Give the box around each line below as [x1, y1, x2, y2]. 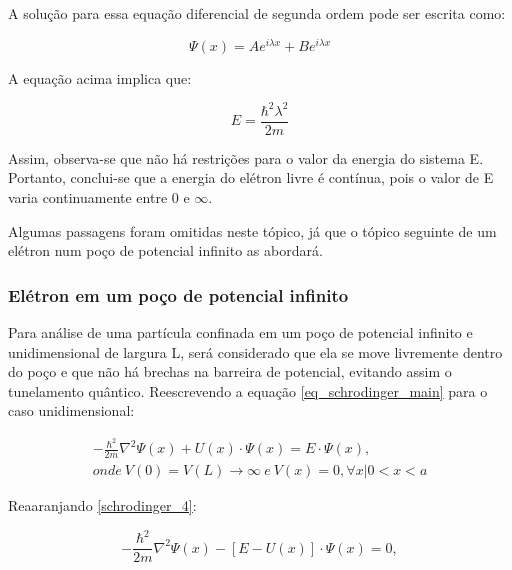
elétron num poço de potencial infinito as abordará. [8, 240, 323, 261]
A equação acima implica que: [8, 67, 192, 88]
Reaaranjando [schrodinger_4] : [8, 494, 197, 515]
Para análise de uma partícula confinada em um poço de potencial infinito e [8, 322, 473, 343]
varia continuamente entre [8, 187, 168, 208]
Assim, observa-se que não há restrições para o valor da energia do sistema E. [8, 147, 484, 168]
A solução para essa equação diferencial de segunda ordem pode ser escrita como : [8, 3, 506, 23]
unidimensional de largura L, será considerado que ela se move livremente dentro [8, 341, 503, 362]
